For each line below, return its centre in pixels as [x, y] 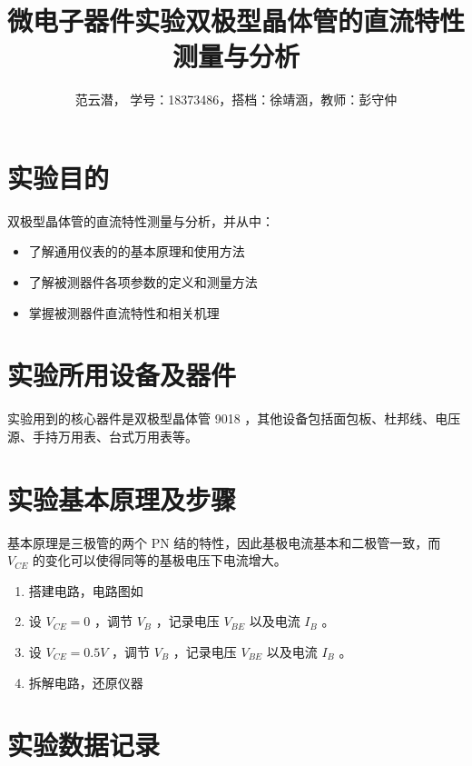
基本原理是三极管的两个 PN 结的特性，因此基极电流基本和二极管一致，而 [224, 542]
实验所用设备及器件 [122, 375]
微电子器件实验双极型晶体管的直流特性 [236, 20]
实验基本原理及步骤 [122, 498]
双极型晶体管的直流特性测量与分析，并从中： [141, 220]
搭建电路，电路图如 [86, 590]
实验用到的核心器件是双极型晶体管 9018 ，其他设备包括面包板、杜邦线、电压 [234, 418]
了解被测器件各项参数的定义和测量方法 [143, 282]
